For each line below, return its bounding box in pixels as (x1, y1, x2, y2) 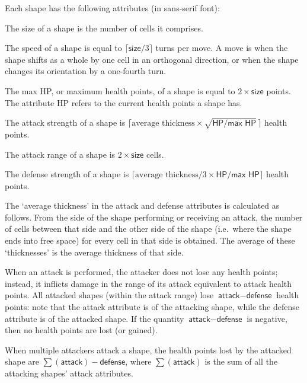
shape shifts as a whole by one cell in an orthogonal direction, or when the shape (5, 53, 299, 65)
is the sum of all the (204, 355, 278, 368)
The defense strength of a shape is (5, 168, 129, 180)
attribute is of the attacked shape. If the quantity (5, 312, 184, 324)
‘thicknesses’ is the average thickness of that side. (5, 245, 184, 258)
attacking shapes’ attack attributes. (5, 367, 133, 379)
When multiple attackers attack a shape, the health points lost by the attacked (5, 343, 292, 356)
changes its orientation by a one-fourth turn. (5, 65, 167, 77)
